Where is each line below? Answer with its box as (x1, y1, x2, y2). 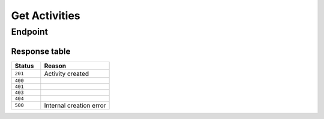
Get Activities (11, 9, 80, 22)
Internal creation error (44, 101, 106, 109)
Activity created (44, 69, 89, 78)
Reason (44, 62, 67, 70)
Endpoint (11, 26, 48, 37)
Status (14, 62, 34, 70)
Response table (11, 46, 71, 56)
